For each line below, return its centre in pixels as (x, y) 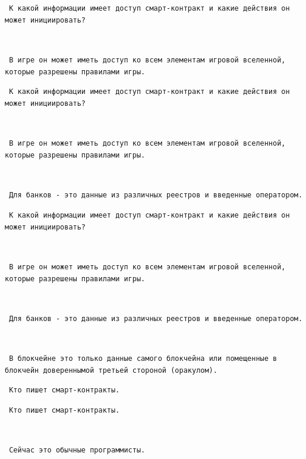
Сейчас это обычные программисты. (77, 450)
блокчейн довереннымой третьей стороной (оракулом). (111, 370)
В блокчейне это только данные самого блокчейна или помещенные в (143, 359)
